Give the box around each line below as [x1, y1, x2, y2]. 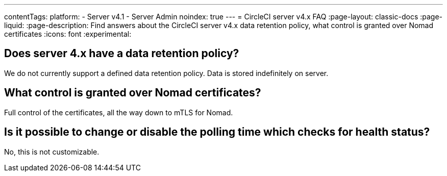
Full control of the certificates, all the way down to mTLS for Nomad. [4, 108, 233, 117]
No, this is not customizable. [4, 147, 100, 156]
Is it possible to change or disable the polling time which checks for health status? [4, 125, 430, 139]
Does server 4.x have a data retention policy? [4, 47, 239, 60]
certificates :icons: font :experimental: [4, 30, 132, 38]
